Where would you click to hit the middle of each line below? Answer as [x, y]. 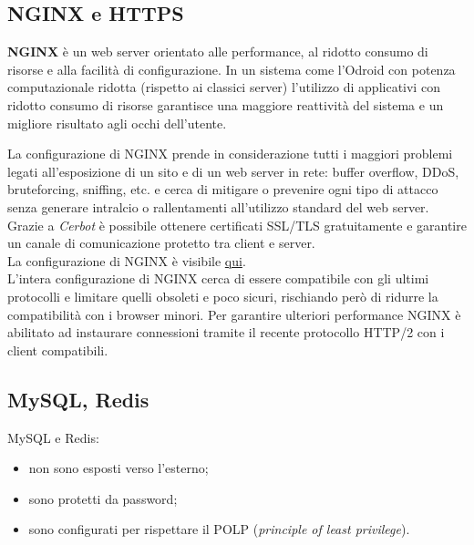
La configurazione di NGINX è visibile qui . [127, 260]
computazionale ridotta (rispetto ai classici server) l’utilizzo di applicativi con [224, 87]
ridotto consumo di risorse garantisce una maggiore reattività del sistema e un [226, 104]
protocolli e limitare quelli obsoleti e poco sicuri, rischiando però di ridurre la [223, 296]
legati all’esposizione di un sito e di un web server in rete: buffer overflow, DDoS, [233, 171]
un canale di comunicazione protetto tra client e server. [161, 243]
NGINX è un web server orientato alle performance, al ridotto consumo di [218, 51]
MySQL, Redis [78, 399]
